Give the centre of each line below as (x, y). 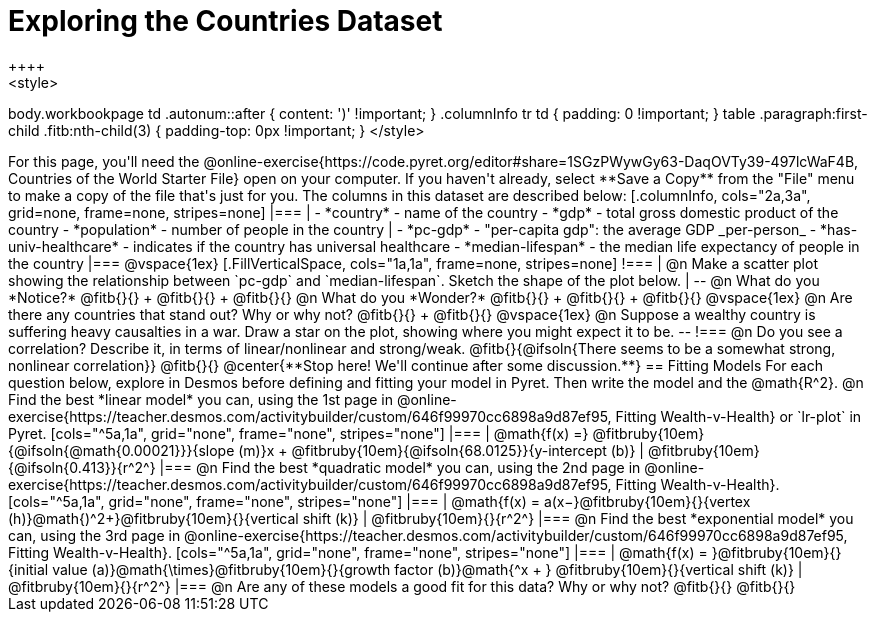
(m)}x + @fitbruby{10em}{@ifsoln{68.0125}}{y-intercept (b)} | (441, 450)
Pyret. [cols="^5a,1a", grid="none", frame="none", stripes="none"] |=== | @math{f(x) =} (298, 433)
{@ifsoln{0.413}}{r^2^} (82, 467)
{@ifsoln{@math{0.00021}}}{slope (121, 450)
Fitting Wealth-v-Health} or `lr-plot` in (738, 416)
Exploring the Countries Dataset (225, 21)
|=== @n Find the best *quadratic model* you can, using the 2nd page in (400, 467)
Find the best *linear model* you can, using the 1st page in (200, 399)
